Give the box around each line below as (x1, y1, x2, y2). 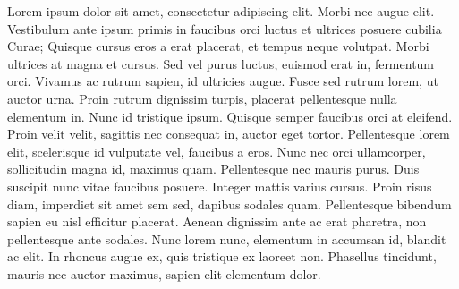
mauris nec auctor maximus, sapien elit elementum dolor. (7, 264, 321, 283)
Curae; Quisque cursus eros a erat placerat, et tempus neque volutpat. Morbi (7, 37, 429, 55)
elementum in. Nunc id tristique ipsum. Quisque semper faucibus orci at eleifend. (7, 106, 453, 125)
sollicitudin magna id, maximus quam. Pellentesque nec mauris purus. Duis (7, 159, 420, 178)
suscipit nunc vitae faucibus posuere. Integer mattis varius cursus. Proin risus (7, 176, 432, 195)
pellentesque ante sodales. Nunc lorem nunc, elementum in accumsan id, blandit (7, 229, 446, 248)
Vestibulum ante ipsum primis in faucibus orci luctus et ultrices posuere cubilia (7, 19, 442, 38)
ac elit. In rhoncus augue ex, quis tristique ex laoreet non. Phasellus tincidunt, (7, 247, 437, 266)
